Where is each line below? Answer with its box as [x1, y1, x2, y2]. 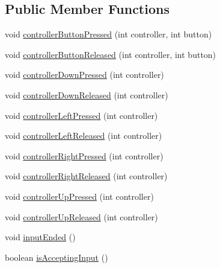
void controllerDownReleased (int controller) [5, 88, 168, 101]
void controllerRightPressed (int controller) [5, 149, 163, 162]
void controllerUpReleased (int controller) [5, 210, 158, 223]
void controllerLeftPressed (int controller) [5, 109, 158, 121]
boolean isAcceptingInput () [5, 250, 108, 263]
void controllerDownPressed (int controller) [5, 68, 164, 81]
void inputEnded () [5, 231, 76, 243]
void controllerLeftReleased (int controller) [5, 129, 162, 142]
